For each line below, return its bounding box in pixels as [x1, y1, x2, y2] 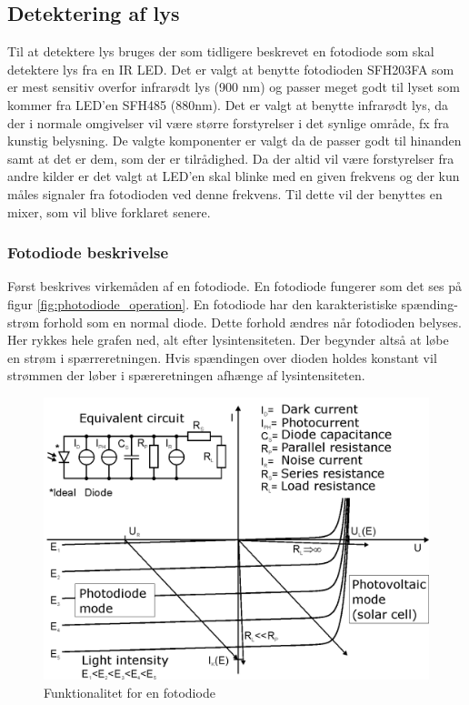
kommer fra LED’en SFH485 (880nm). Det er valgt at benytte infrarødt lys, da [7, 95, 449, 114]
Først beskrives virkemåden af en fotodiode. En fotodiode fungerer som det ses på [7, 277, 463, 296]
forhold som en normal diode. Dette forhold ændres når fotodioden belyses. [43, 312, 462, 331]
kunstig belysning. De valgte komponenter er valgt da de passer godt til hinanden [7, 131, 462, 150]
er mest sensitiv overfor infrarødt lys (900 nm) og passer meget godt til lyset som [7, 77, 460, 96]
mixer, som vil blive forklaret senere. [7, 202, 211, 221]
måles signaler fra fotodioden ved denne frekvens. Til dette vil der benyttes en [7, 184, 443, 203]
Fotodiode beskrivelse [7, 241, 169, 264]
